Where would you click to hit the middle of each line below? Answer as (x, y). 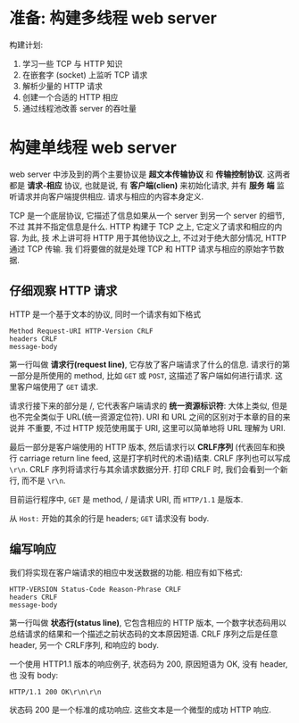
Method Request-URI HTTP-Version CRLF (81, 331)
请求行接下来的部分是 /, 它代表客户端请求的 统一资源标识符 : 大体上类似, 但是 (149, 405)
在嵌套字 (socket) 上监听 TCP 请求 (85, 75)
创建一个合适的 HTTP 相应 (70, 97)
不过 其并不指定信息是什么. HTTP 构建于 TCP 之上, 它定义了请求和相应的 (142, 226)
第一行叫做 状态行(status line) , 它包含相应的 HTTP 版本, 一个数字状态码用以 (148, 622)
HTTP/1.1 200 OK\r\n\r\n (55, 692)
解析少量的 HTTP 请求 (62, 86)
